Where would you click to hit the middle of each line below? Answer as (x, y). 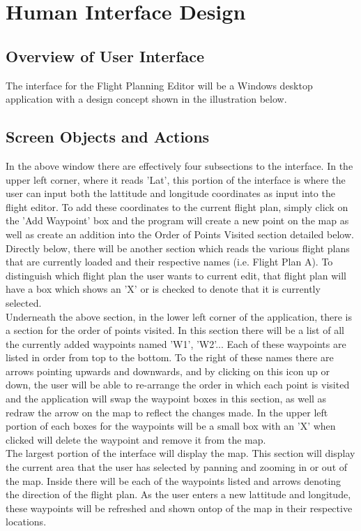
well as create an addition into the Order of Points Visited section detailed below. (180, 234)
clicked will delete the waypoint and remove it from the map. (136, 439)
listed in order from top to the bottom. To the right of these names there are (170, 357)
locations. (26, 522)
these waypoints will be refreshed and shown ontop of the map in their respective (179, 508)
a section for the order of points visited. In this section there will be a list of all (175, 330)
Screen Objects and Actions (108, 137)
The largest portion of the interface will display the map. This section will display (180, 453)
